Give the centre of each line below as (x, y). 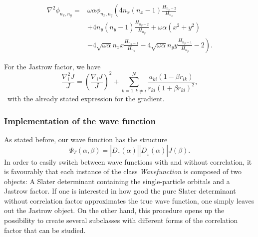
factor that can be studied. (45, 230)
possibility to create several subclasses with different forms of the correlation (121, 220)
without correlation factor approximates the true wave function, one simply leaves (129, 200)
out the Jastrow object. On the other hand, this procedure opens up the (114, 210)
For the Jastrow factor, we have (52, 66)
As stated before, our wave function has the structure (86, 139)
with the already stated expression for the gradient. (86, 99)
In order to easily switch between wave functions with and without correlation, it (128, 161)
